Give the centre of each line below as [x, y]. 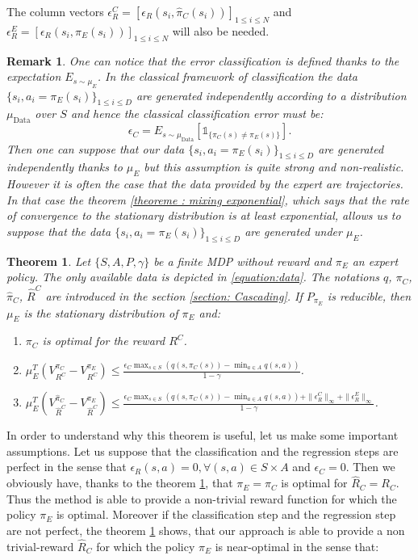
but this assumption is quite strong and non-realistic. [274, 167]
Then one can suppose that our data [96, 148]
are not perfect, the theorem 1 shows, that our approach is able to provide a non [206, 531]
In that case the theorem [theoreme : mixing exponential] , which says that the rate [208, 199]
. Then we [370, 467]
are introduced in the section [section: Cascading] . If [174, 295]
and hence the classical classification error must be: [197, 114]
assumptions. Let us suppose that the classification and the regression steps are [203, 451]
